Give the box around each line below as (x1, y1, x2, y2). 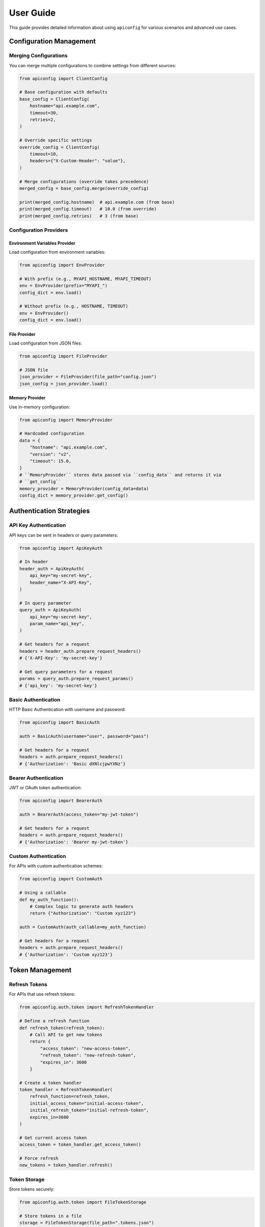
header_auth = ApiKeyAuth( (19, 566, 84, 571)
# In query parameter (19, 600, 72, 606)
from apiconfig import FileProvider (19, 353, 108, 359)
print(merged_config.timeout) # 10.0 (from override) (19, 206, 157, 212)
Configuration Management (9, 37, 96, 46)
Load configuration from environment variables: (9, 249, 106, 255)
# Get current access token (19, 1135, 87, 1141)
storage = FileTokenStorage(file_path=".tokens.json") (19, 1220, 154, 1226)
